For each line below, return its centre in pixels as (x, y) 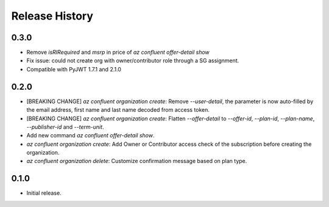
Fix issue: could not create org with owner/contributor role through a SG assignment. (133, 60)
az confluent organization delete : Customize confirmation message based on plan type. (137, 161)
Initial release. (44, 193)
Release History (52, 16)
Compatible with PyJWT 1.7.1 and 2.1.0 (74, 69)
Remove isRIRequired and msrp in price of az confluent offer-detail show (118, 53)
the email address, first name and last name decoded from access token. (118, 110)
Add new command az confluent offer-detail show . (90, 136)
